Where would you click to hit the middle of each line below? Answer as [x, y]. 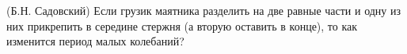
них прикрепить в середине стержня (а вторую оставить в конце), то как [182, 25]
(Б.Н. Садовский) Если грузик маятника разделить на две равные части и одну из [204, 10]
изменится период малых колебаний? [95, 41]
